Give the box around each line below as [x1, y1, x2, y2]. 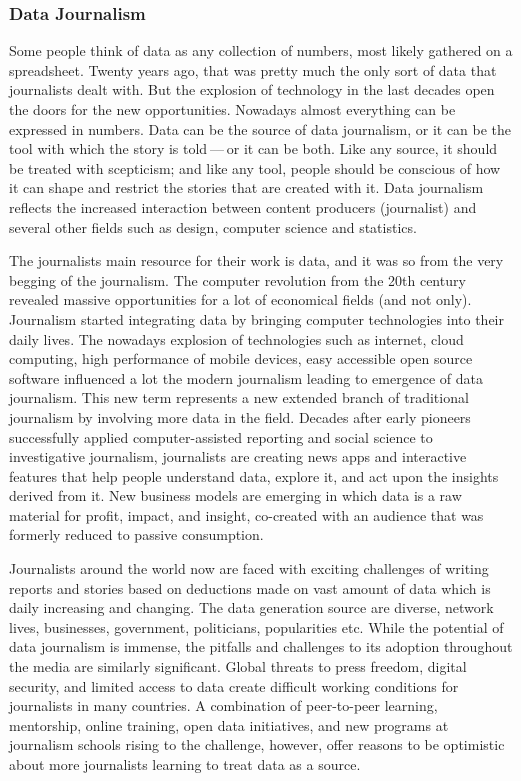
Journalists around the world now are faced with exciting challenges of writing [9, 558, 489, 579]
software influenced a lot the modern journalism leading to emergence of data [9, 367, 483, 388]
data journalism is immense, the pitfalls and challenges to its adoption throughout [9, 636, 513, 657]
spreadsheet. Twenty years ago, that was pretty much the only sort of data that [9, 59, 497, 80]
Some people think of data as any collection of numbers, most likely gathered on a [9, 40, 513, 61]
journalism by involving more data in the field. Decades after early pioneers [9, 406, 471, 427]
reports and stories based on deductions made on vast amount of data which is [9, 577, 491, 598]
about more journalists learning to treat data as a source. [9, 754, 361, 774]
